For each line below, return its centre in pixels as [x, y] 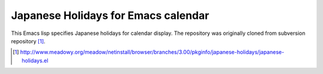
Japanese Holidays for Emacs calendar [110, 15]
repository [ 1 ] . [28, 41]
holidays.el [35, 60]
